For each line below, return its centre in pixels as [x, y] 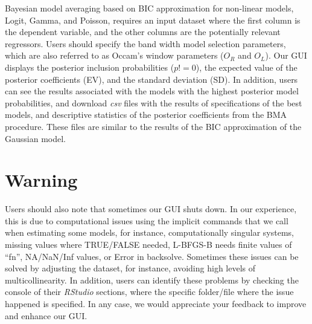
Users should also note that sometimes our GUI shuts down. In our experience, [151, 209]
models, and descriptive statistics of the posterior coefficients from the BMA [146, 115]
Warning [41, 180]
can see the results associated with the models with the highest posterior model [152, 91]
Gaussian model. [35, 138]
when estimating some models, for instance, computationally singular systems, [150, 232]
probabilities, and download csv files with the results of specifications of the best [154, 102]
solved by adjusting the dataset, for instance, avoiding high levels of [130, 268]
